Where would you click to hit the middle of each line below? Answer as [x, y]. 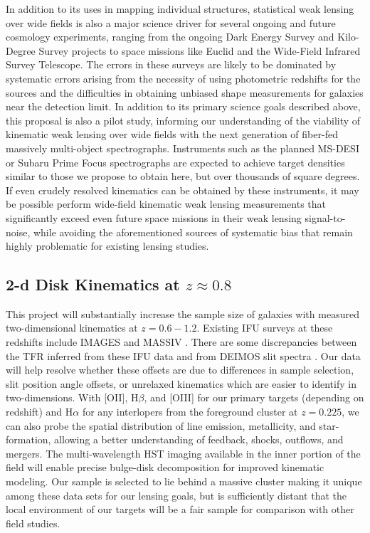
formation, [28, 439]
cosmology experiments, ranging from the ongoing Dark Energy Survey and [170, 37]
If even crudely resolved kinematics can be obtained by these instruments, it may [183, 190]
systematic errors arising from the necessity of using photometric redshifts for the [183, 78]
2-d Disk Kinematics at [93, 284]
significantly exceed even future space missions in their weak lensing [154, 217]
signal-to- [325, 217]
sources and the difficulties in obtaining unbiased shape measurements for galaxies [185, 92]
